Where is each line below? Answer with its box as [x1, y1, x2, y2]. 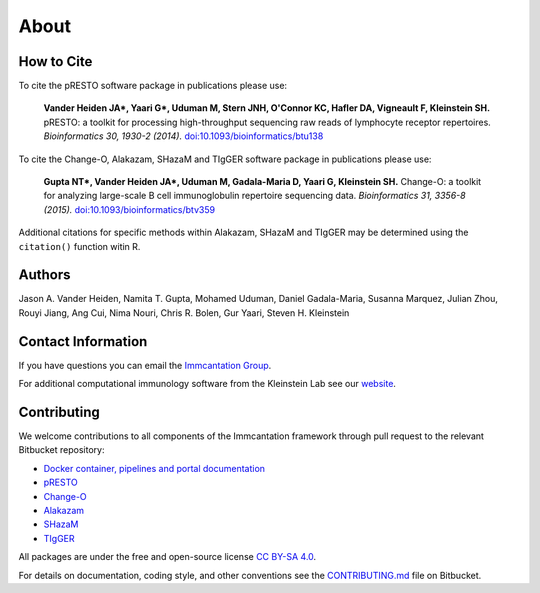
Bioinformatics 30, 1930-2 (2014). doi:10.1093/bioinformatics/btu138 [43, 130, 324, 142]
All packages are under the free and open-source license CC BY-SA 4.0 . [18, 551, 317, 563]
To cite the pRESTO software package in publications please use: [18, 80, 288, 92]
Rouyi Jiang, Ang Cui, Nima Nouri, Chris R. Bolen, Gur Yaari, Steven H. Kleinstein [18, 306, 350, 319]
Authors [18, 266, 71, 284]
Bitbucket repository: [18, 444, 105, 456]
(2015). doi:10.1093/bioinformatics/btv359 [43, 203, 215, 215]
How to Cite [18, 53, 93, 70]
